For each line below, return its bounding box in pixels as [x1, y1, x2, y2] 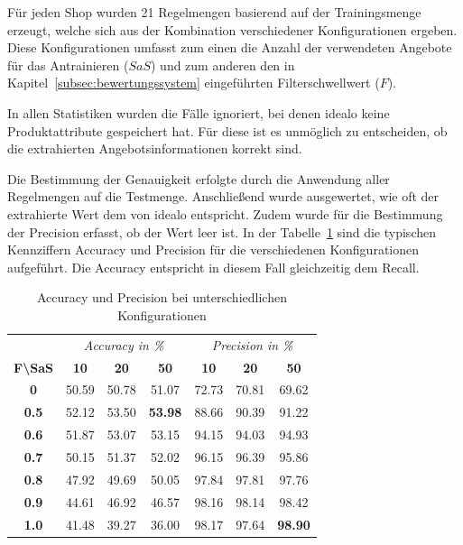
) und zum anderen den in [150, 55, 295, 74]
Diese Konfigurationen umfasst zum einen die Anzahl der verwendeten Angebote [7, 38, 452, 57]
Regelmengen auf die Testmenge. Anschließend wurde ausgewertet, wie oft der [7, 187, 440, 206]
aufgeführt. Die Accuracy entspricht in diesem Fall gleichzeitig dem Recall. [7, 257, 420, 276]
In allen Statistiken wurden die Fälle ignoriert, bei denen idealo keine [7, 103, 390, 122]
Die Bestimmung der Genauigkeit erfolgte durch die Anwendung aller [7, 169, 390, 188]
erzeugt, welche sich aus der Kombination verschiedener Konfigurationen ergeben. [7, 20, 458, 39]
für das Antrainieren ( [7, 55, 129, 74]
